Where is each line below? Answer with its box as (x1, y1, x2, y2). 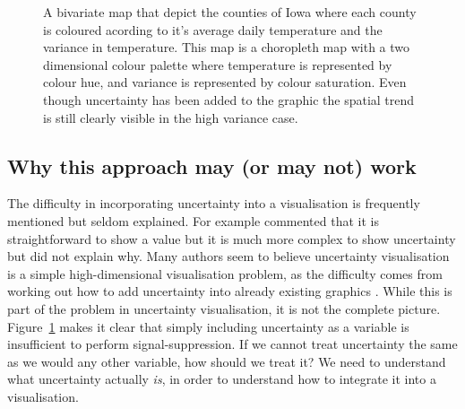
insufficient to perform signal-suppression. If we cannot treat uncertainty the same (7, 335, 458, 353)
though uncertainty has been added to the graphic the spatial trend (43, 90, 415, 109)
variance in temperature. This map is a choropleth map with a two (43, 38, 410, 57)
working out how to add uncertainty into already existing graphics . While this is (7, 282, 452, 300)
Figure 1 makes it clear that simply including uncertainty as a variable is (7, 317, 409, 335)
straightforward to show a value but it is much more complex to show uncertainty (7, 229, 456, 248)
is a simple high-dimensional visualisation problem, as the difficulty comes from (7, 264, 443, 283)
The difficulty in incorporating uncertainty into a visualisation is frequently (7, 194, 420, 213)
